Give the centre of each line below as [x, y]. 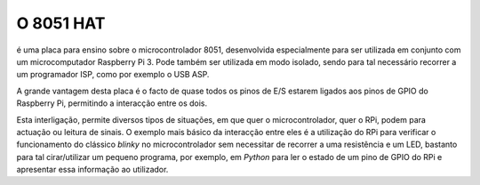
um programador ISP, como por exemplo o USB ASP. [113, 75]
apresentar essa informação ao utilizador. [92, 170]
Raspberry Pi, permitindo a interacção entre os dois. [112, 103]
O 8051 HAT [61, 23]
